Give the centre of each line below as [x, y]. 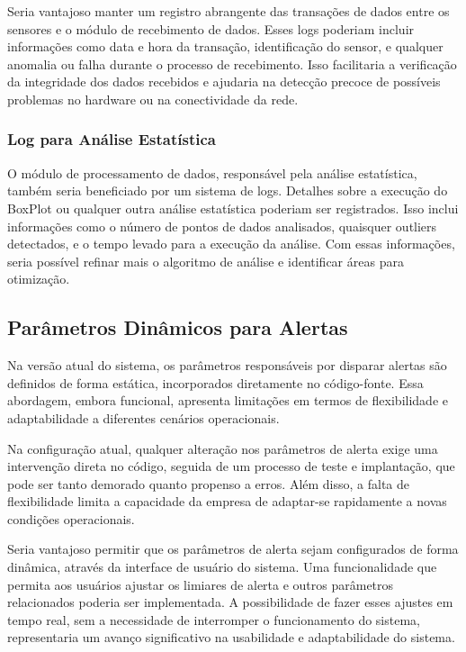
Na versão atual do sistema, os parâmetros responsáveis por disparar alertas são [227, 365]
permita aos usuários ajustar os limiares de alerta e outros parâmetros [201, 584]
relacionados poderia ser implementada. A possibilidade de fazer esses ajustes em [230, 602]
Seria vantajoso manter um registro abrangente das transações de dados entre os [229, 11]
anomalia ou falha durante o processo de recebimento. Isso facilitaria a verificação [232, 63]
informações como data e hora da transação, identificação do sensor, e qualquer [225, 46]
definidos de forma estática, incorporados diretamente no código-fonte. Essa [215, 382]
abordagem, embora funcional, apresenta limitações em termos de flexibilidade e [228, 400]
